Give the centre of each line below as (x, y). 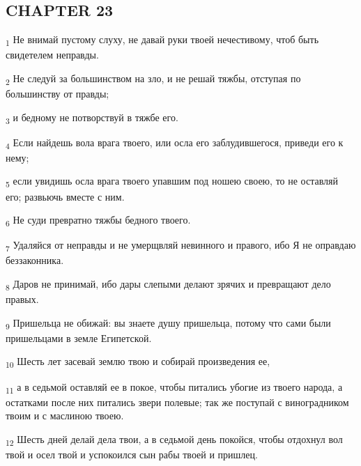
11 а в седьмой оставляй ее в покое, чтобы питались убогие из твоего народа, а (174, 387)
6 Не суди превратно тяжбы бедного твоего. (98, 220)
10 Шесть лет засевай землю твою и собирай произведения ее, (138, 362)
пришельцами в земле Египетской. (79, 337)
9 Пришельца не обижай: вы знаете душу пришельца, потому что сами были (168, 323)
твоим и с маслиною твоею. (65, 415)
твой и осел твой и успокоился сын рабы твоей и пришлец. (132, 455)
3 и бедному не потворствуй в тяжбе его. (92, 118)
